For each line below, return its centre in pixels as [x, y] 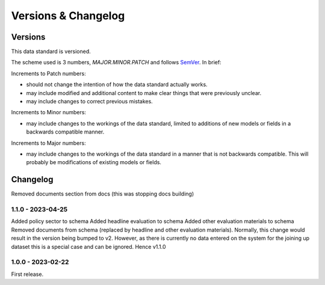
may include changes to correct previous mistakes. [89, 102]
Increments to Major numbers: [49, 143]
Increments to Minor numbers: [49, 112]
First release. [27, 274]
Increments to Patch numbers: [49, 73]
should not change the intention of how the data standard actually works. [117, 85]
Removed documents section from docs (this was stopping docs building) [103, 194]
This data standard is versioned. [51, 52]
